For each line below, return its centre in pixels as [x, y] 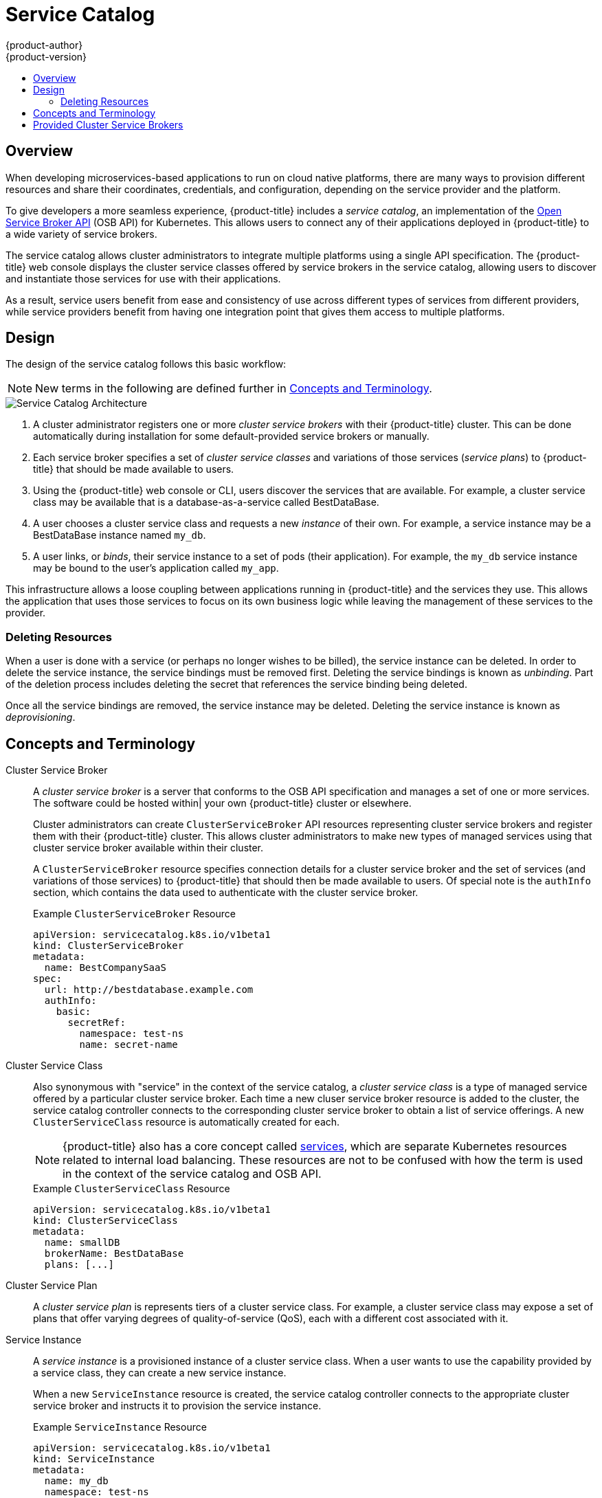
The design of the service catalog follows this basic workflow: [146, 364]
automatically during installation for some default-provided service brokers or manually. [231, 436]
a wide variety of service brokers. [81, 234]
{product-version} [46, 56]
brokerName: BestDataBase [114, 1254]
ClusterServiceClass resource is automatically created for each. [187, 1122]
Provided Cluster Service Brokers [108, 124]
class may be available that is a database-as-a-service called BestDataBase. [206, 502]
